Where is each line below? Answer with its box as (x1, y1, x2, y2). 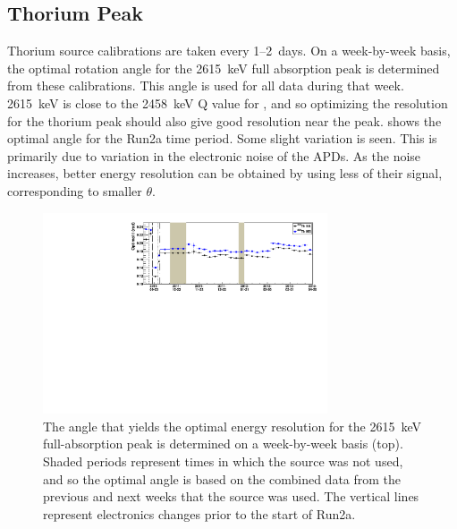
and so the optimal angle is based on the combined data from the (43, 469, 402, 488)
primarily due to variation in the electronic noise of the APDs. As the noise (7, 146, 421, 165)
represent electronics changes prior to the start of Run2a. (43, 504, 356, 523)
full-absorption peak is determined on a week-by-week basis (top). (43, 434, 403, 453)
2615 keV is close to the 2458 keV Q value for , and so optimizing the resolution (7, 93, 448, 112)
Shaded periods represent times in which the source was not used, (43, 452, 403, 471)
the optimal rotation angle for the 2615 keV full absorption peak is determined (7, 58, 440, 77)
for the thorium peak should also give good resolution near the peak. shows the (7, 111, 442, 130)
